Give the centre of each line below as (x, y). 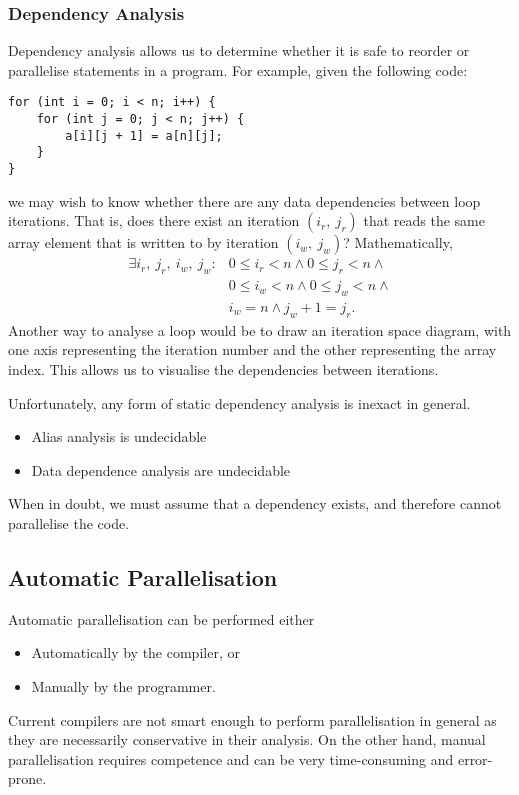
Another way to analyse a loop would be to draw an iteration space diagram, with (260, 329)
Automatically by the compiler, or (135, 652)
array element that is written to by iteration (143, 242)
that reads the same (424, 220)
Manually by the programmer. (123, 685)
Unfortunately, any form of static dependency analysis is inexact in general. (239, 402)
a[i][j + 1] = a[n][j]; (144, 135)
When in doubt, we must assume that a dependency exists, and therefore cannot (255, 503)
